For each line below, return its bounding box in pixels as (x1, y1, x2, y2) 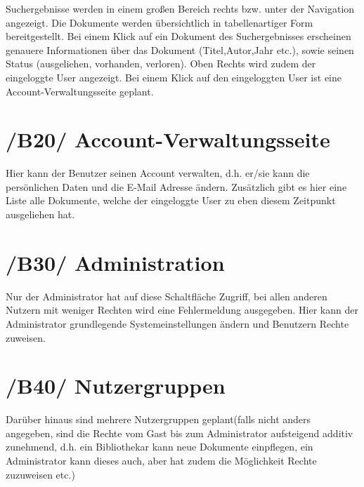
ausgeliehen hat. (6, 207, 75, 222)
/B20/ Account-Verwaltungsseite (6, 125, 330, 154)
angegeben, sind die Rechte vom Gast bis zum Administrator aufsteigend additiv (6, 425, 353, 440)
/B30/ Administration (6, 248, 225, 276)
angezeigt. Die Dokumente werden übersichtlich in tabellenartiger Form (6, 15, 313, 29)
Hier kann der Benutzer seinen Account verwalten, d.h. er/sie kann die (6, 166, 310, 180)
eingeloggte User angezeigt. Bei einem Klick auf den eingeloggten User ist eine (6, 69, 342, 84)
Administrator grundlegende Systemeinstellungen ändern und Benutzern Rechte (6, 316, 349, 331)
